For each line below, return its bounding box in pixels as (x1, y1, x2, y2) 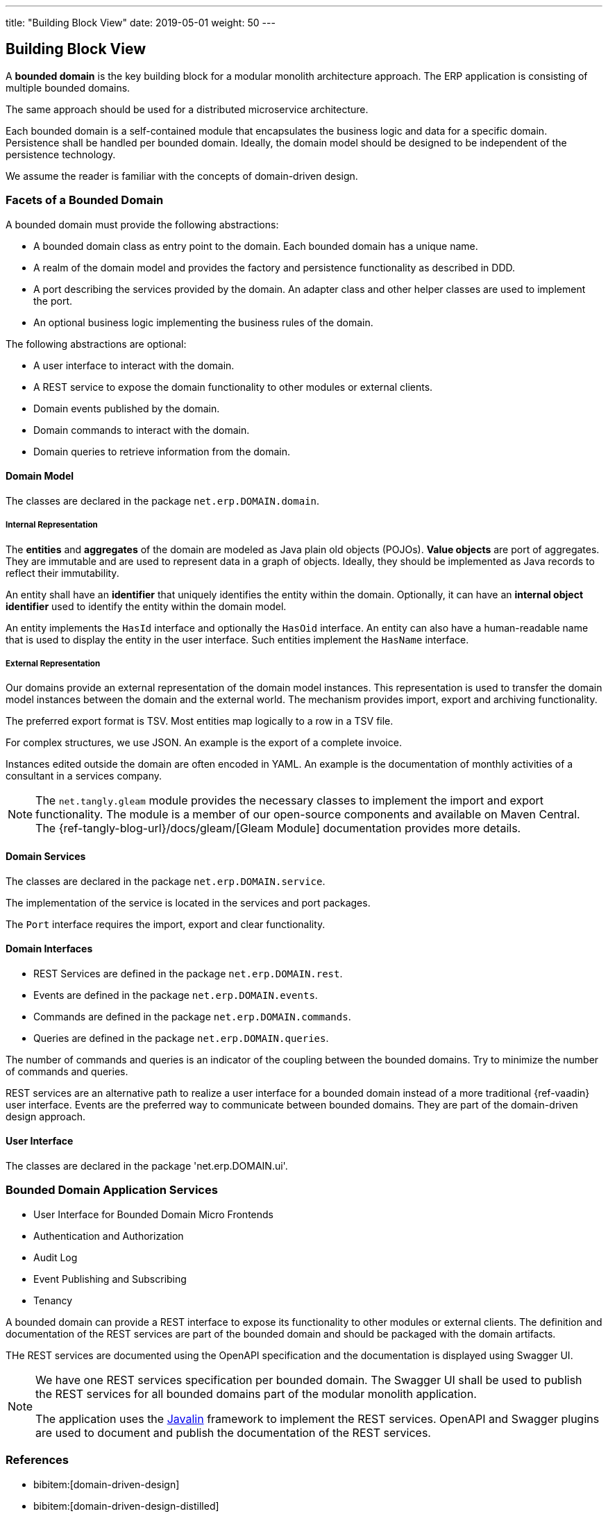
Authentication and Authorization (33, 1229, 184, 1242)
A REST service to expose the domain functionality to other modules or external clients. (33, 380, 433, 393)
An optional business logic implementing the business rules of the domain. (33, 316, 373, 328)
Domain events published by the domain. (33, 402, 220, 414)
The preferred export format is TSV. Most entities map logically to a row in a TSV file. (6, 715, 394, 727)
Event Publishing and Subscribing (33, 1272, 187, 1285)
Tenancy (33, 1294, 73, 1306)
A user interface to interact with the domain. (33, 359, 235, 371)
